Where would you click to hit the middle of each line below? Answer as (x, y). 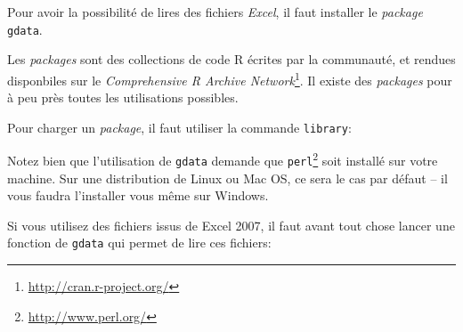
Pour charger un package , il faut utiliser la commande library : (179, 127)
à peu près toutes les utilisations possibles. (123, 97)
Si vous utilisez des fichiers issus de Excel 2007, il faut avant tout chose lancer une (231, 225)
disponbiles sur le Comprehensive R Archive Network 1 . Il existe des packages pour (230, 78)
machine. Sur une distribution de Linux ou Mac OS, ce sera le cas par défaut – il (227, 178)
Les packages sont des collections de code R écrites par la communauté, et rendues (231, 59)
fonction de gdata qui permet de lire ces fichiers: (139, 243)
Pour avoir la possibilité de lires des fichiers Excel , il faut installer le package (215, 12)
